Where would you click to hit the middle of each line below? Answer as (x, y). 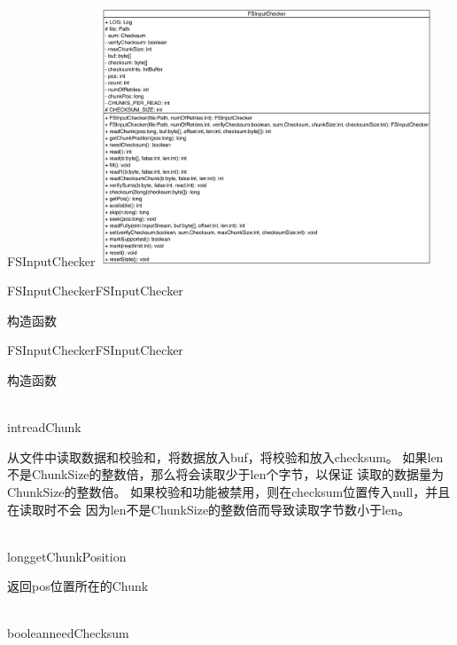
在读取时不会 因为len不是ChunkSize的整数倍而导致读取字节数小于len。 (209, 509)
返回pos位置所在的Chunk (78, 586)
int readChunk (44, 427)
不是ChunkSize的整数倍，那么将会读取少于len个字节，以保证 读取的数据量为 (226, 474)
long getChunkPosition (67, 556)
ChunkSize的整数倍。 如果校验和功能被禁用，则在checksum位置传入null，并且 (229, 491)
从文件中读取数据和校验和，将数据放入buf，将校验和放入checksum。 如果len (225, 456)
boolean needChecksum (68, 633)
